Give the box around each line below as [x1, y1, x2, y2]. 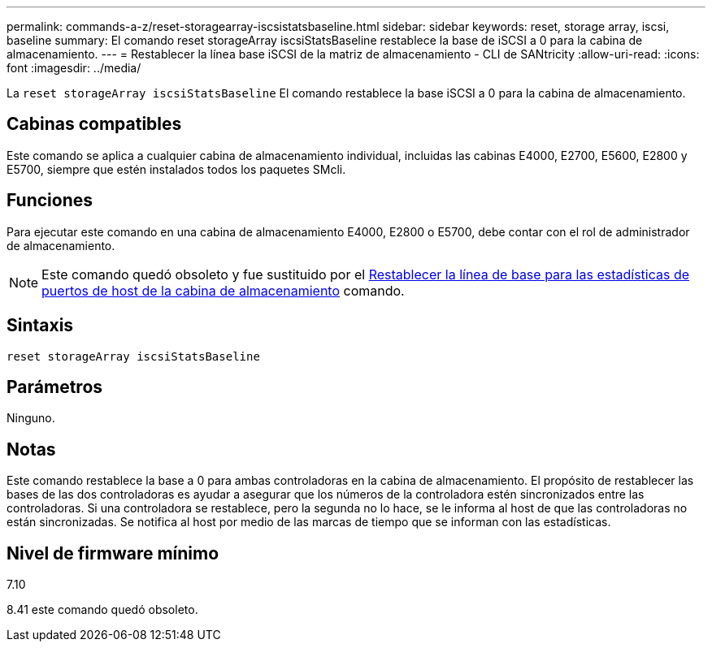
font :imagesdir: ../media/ [7, 61, 141, 75]
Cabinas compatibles [7, 114, 182, 135]
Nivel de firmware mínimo [7, 542, 219, 564]
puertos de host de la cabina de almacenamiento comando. [41, 282, 405, 299]
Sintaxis [7, 315, 74, 336]
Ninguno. [7, 411, 55, 426]
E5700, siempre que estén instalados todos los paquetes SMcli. [7, 162, 346, 176]
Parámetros [7, 376, 103, 397]
